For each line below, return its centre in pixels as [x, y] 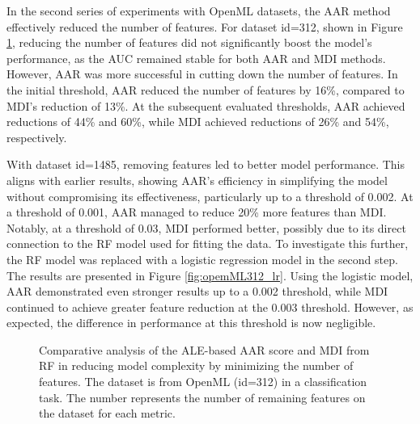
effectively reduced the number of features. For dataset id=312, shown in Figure [205, 26]
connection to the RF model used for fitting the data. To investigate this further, [208, 243]
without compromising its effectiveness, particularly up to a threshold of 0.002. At [210, 196]
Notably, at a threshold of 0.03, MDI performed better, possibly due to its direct [206, 227]
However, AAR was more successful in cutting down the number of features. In [202, 74]
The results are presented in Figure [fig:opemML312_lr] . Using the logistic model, [210, 275]
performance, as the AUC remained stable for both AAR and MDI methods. [196, 58]
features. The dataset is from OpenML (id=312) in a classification [203, 382]
